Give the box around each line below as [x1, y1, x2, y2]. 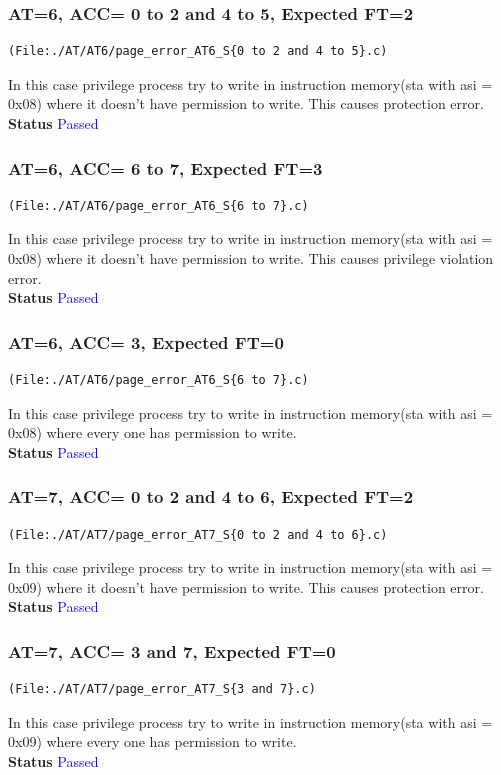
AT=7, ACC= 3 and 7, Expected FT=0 [8, 638, 336, 663]
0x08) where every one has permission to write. [8, 422, 297, 443]
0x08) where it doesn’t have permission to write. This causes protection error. [8, 93, 484, 114]
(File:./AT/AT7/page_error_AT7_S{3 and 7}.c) [8, 682, 316, 697]
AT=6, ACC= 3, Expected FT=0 [8, 329, 284, 354]
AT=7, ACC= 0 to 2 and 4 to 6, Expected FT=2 [8, 484, 414, 509]
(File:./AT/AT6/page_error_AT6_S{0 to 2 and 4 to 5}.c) [8, 44, 388, 59]
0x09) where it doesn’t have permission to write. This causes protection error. [8, 576, 484, 597]
